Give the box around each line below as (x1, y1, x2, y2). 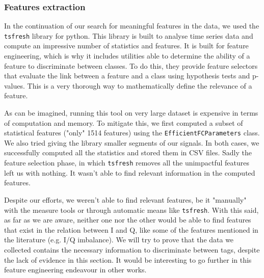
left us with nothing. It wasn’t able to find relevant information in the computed (4, 167, 255, 178)
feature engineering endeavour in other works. (4, 264, 147, 275)
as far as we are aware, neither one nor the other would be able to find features (4, 214, 251, 225)
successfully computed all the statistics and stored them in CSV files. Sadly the (4, 147, 252, 158)
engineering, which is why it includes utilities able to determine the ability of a (4, 50, 250, 61)
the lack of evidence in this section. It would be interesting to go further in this (4, 254, 252, 265)
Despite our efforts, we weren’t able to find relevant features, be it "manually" (4, 194, 247, 205)
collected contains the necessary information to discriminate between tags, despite (4, 244, 260, 255)
